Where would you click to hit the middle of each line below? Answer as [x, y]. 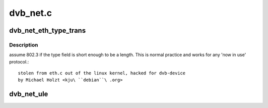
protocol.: [19, 61]
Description [24, 45]
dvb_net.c [31, 13]
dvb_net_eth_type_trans [48, 30]
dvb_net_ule [29, 94]
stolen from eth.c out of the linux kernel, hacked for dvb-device [102, 73]
